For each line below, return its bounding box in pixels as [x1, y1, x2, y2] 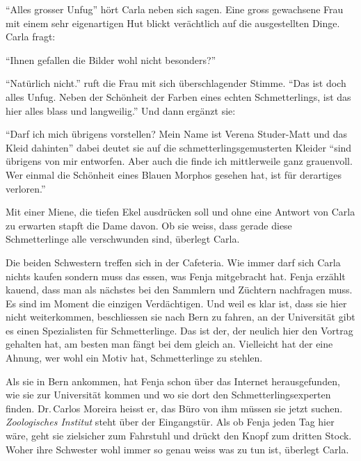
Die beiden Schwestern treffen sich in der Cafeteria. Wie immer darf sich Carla [6, 254, 341, 269]
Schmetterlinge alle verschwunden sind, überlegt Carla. [6, 232, 240, 246]
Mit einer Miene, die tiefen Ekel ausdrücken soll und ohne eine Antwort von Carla [6, 204, 355, 219]
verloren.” [6, 181, 46, 195]
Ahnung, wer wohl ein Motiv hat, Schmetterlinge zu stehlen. [6, 350, 263, 365]
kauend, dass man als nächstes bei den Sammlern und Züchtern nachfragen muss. [6, 282, 353, 297]
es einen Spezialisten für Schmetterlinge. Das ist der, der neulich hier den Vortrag [6, 323, 353, 337]
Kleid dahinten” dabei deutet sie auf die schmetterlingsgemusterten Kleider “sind [6, 140, 352, 154]
